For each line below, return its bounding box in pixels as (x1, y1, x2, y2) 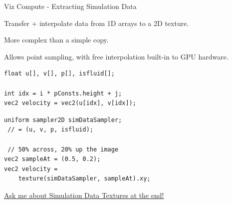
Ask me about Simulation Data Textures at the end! (4, 189, 164, 200)
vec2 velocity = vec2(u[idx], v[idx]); (4, 99, 136, 107)
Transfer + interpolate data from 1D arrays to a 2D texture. (4, 17, 189, 28)
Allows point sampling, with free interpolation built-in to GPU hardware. (4, 51, 229, 61)
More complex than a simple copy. (4, 34, 109, 45)
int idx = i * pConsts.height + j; (4, 89, 122, 97)
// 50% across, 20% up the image (7, 145, 119, 153)
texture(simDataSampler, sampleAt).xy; (18, 175, 151, 182)
